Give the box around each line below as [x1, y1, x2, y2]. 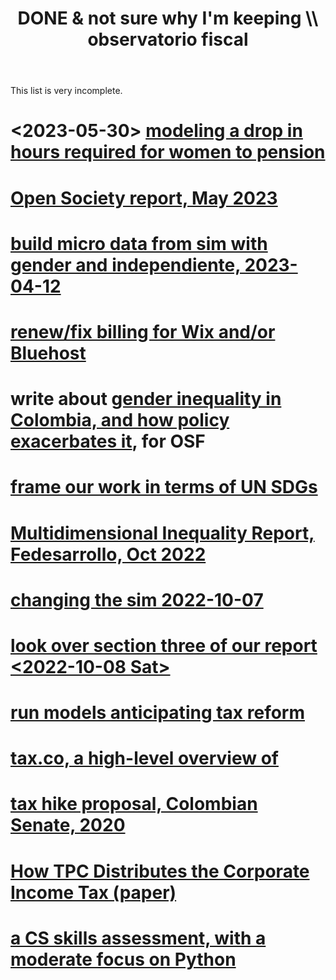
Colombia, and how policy [10, 409, 230, 432]
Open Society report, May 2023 [10, 187, 278, 209]
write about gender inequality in [10, 388, 282, 411]
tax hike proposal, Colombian [10, 793, 258, 816]
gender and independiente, [10, 253, 241, 276]
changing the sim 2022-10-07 [10, 588, 264, 611]
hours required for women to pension [10, 141, 326, 164]
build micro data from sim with [10, 232, 268, 255]
